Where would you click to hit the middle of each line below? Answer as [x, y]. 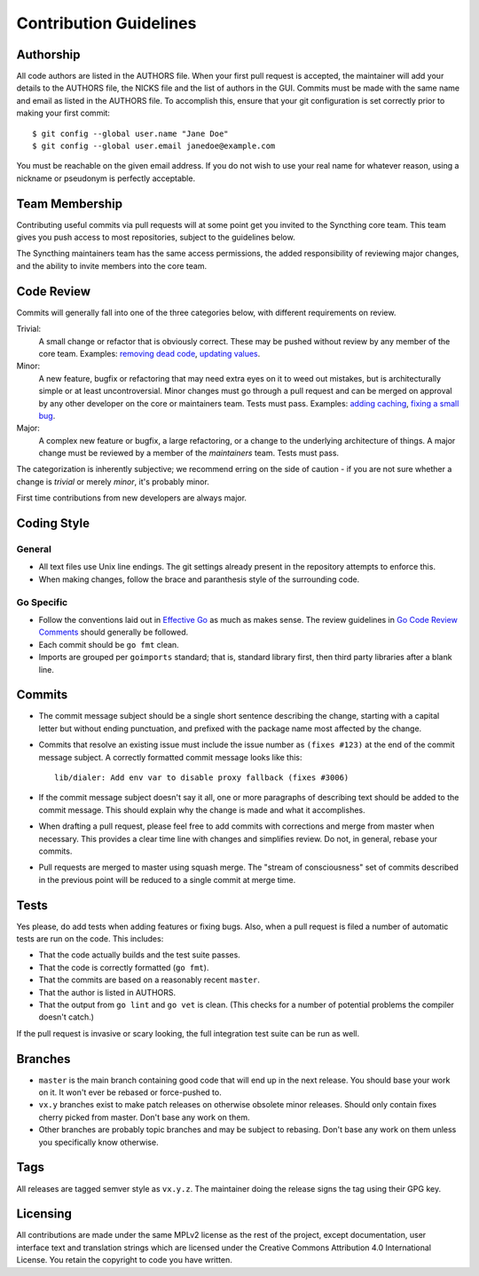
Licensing [44, 1214]
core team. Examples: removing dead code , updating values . [149, 353]
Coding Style [53, 524]
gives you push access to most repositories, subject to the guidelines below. [156, 237]
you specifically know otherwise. [98, 1142]
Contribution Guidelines [106, 23]
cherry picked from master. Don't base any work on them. [144, 1117]
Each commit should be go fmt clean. [109, 644]
